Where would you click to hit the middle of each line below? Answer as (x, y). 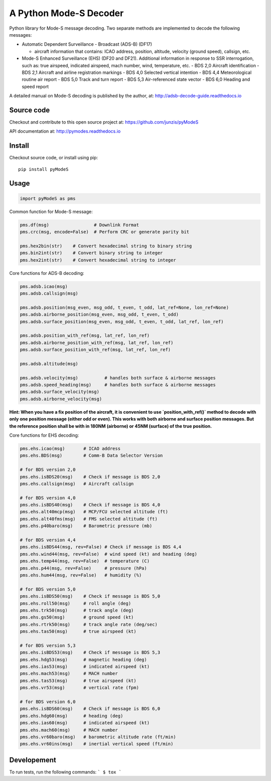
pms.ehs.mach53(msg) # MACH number (69, 674)
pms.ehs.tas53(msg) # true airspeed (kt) (78, 680)
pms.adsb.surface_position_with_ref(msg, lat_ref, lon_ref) (95, 350)
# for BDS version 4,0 (48, 498)
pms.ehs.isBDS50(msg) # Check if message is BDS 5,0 (90, 596)
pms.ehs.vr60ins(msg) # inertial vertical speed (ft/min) (97, 744)
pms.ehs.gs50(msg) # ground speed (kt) (77, 617)
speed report (35, 86)
